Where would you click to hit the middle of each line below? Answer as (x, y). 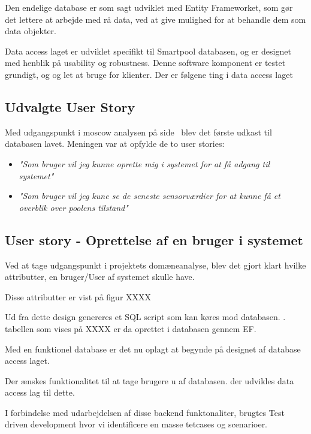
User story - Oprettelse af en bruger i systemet (154, 239)
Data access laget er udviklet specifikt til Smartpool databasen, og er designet (148, 51)
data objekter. (31, 31)
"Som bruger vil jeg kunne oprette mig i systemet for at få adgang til (144, 163)
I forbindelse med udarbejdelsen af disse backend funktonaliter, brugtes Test (145, 412)
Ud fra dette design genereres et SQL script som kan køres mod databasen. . (145, 317)
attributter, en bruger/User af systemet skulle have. (100, 277)
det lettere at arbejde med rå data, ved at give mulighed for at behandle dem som (155, 19)
